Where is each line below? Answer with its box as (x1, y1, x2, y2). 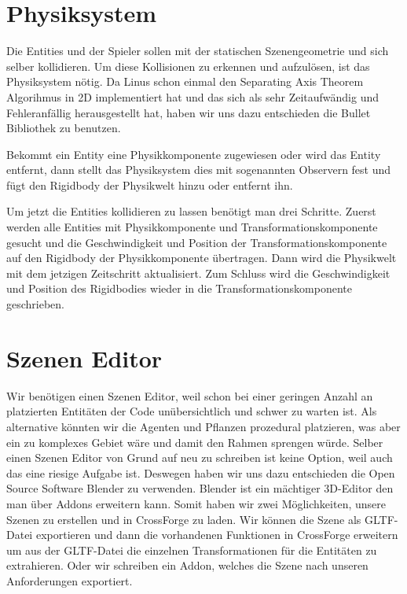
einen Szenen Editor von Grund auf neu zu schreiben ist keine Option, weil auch (6, 449, 393, 466)
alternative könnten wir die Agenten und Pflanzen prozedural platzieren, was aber (6, 418, 401, 434)
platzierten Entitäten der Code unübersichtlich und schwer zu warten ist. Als (6, 403, 377, 419)
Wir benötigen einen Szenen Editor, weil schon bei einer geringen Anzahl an (6, 387, 373, 404)
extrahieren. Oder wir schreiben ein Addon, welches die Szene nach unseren (6, 557, 368, 574)
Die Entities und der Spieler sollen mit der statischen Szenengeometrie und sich (6, 42, 389, 59)
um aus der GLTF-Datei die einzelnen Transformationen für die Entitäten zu (6, 541, 377, 558)
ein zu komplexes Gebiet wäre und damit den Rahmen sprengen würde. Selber (6, 434, 383, 450)
